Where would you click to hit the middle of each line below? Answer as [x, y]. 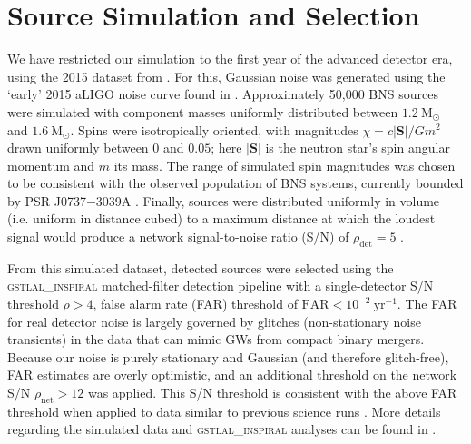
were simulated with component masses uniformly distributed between [203, 111]
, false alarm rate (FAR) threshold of [195, 304]
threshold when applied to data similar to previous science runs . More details [224, 411]
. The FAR [427, 304]
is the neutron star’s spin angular [358, 148]
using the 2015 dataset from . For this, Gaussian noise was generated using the [226, 76]
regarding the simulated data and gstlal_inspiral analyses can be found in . [222, 429]
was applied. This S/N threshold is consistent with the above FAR [272, 393]
